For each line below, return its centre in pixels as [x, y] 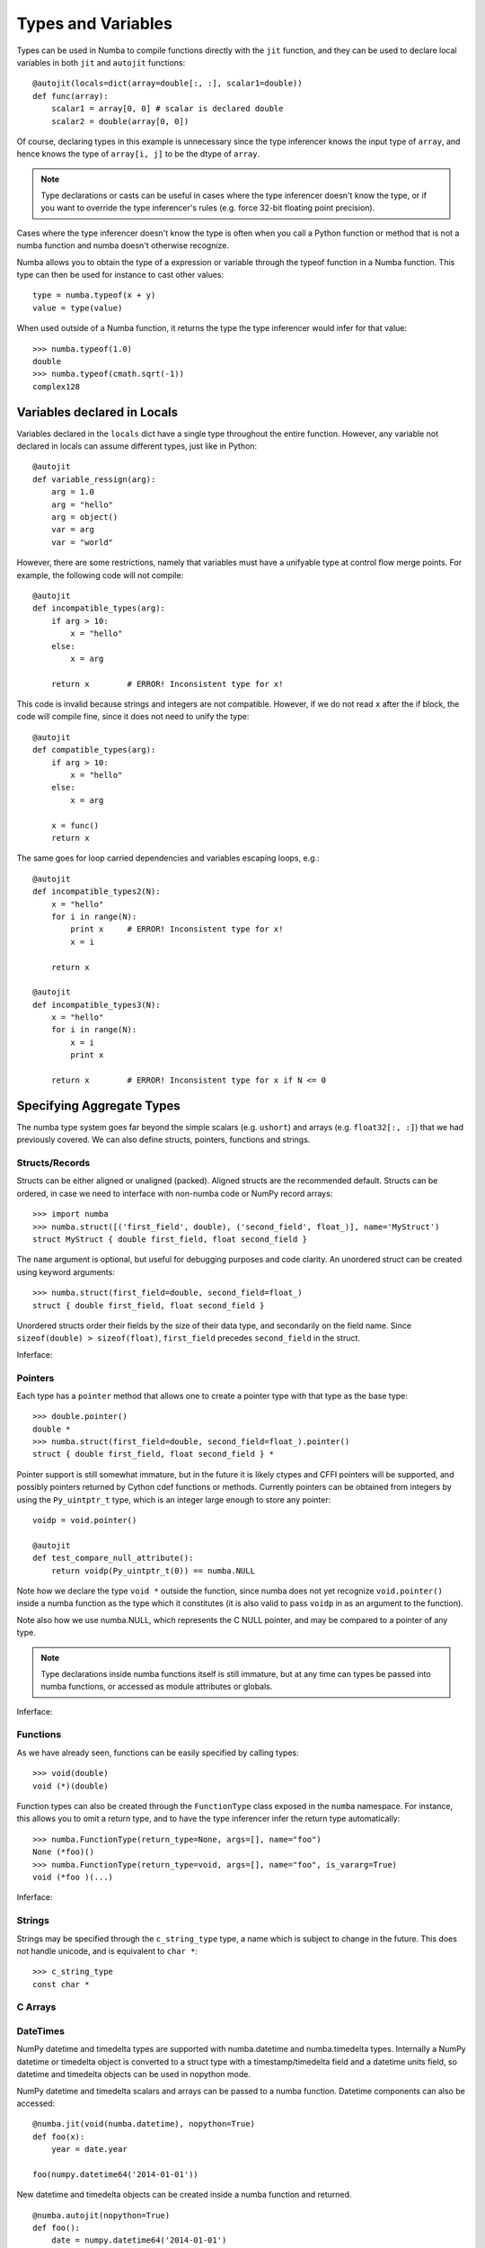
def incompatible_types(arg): [99, 608]
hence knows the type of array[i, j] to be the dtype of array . [138, 154]
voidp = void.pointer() [85, 1521]
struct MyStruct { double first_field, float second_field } [170, 1240]
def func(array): [71, 96]
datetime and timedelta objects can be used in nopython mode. [134, 2074]
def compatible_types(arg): [94, 750]
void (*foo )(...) [73, 1877]
